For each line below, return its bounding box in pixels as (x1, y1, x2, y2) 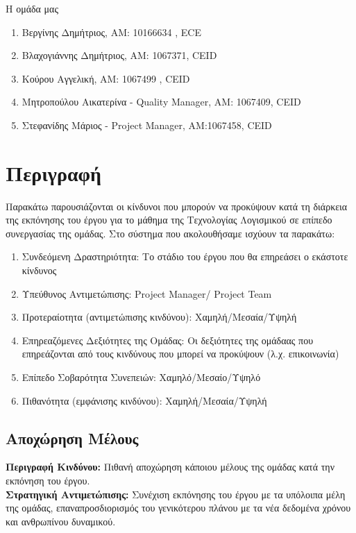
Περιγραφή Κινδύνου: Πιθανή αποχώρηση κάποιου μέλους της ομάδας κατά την (6, 459, 335, 474)
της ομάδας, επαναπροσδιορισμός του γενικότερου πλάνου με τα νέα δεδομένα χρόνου (6, 500, 351, 515)
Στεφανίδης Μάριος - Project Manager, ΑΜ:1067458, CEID (22, 117, 272, 132)
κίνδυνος (22, 263, 57, 278)
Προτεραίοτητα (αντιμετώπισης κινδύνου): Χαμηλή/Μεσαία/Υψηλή (22, 310, 297, 324)
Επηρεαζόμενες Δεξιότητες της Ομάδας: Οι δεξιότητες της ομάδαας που (22, 332, 314, 347)
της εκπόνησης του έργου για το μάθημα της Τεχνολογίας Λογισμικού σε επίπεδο (6, 212, 332, 227)
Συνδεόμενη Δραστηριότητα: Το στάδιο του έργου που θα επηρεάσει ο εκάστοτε (22, 249, 348, 264)
